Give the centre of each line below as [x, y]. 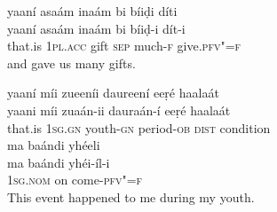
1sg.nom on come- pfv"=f [75, 180]
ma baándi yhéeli [54, 145]
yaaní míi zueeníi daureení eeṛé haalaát [113, 93]
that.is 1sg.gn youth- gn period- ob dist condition [139, 127]
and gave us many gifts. [71, 63]
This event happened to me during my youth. [131, 196]
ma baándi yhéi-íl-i [59, 162]
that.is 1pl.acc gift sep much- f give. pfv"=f [124, 46]
